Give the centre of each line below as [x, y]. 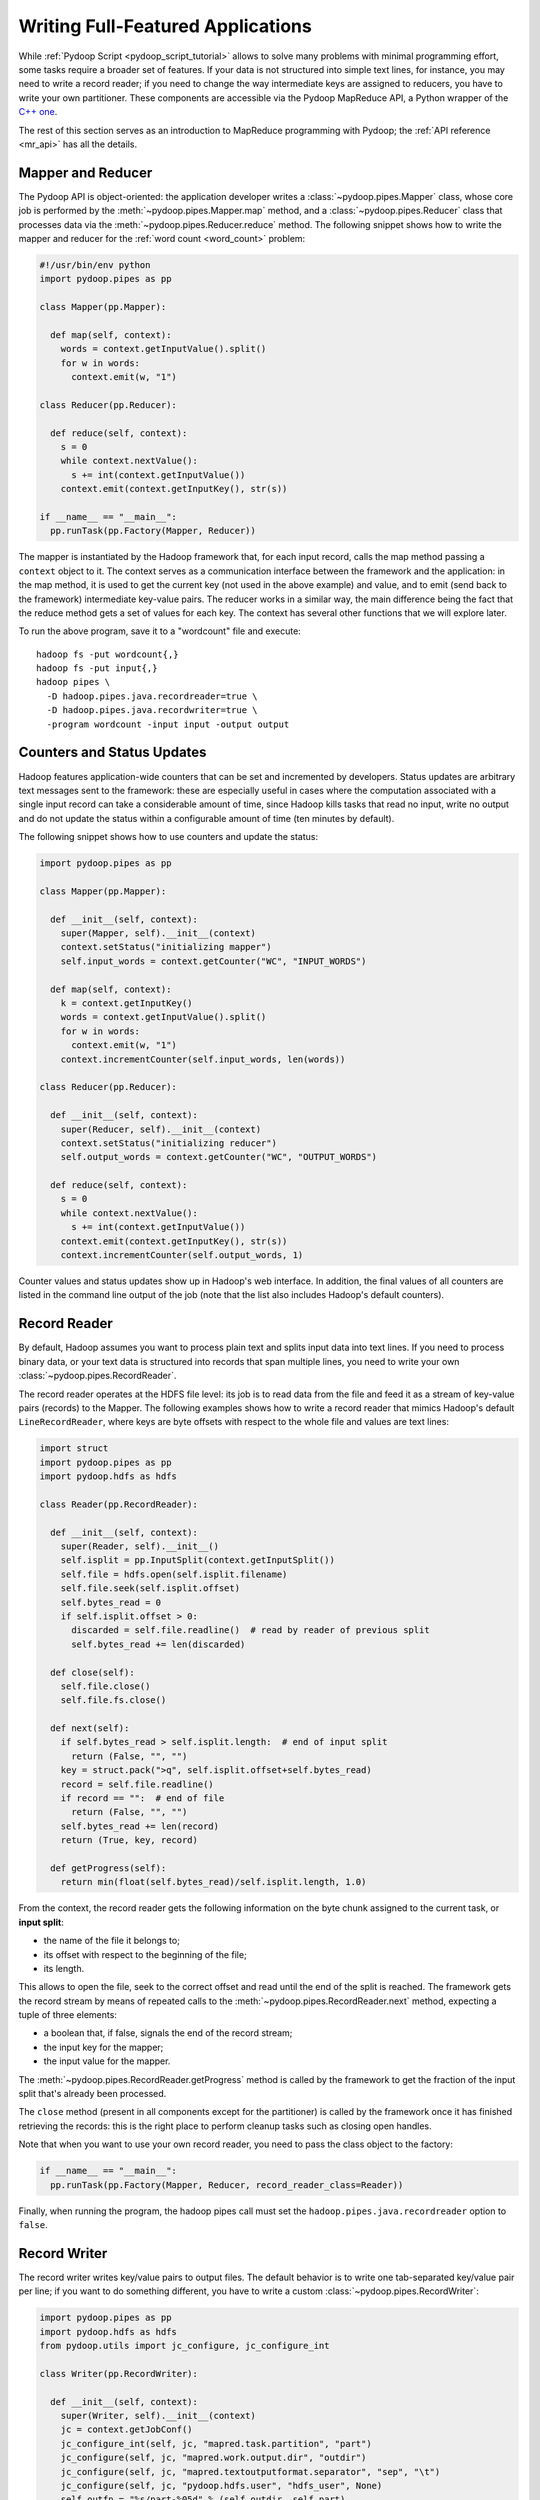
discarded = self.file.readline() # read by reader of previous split [250, 1630]
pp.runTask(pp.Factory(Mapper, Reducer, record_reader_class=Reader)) [227, 2184]
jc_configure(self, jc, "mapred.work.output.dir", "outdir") [213, 2458]
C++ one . [38, 112]
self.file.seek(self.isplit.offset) [150, 1588]
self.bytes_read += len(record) [140, 1826]
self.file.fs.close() [113, 1700]
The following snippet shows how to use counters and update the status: [168, 837]
